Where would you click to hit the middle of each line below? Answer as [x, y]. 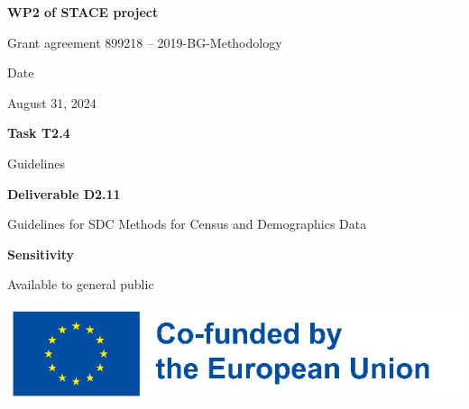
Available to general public [81, 284]
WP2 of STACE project [83, 12]
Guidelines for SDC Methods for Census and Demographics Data [187, 224]
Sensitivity [41, 254]
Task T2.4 [39, 133]
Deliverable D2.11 [64, 193]
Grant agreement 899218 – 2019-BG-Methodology [145, 42]
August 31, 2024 [52, 102]
